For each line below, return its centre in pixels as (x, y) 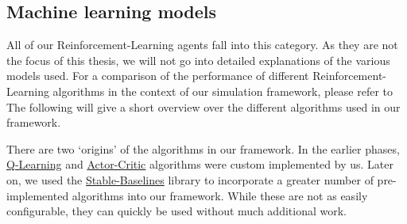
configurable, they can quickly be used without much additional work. (176, 211)
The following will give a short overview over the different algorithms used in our (203, 106)
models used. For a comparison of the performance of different (158, 76)
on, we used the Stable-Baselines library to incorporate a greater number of (190, 179)
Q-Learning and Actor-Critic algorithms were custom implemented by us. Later (200, 164)
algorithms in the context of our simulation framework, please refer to (223, 91)
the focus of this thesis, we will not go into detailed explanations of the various (198, 60)
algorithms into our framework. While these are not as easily (220, 195)
